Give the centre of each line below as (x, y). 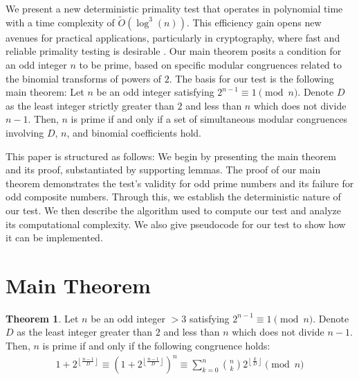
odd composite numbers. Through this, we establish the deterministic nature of (173, 197)
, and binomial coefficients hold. (134, 132)
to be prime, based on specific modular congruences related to (210, 64)
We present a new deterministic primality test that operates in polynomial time (174, 8)
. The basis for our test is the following (251, 78)
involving (25, 132)
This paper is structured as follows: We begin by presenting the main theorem (171, 156)
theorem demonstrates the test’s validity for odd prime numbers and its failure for (180, 183)
